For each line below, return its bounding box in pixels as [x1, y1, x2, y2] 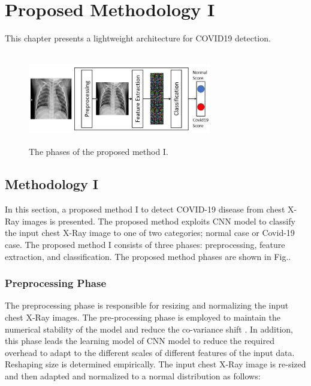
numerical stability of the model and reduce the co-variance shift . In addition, [5, 322, 293, 335]
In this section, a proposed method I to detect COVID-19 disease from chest [5, 203, 285, 216]
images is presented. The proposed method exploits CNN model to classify [22, 214, 295, 227]
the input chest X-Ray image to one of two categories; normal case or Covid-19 [5, 226, 295, 239]
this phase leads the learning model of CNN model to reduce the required [5, 334, 274, 347]
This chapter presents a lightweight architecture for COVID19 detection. [5, 32, 271, 44]
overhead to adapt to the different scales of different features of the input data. [5, 346, 295, 358]
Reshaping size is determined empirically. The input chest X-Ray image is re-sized [5, 358, 306, 370]
